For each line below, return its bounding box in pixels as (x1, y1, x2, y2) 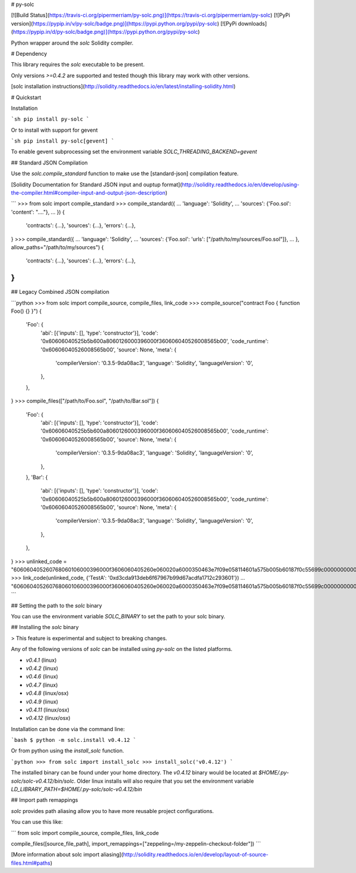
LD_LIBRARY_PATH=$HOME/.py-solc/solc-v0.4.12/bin (11, 786, 142, 793)
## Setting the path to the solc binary (11, 602, 102, 609)
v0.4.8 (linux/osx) (26, 690, 69, 697)
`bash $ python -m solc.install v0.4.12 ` (11, 737, 136, 744)
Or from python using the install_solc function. (11, 747, 125, 754)
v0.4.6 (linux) (26, 673, 59, 680)
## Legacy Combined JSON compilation (11, 288, 110, 296)
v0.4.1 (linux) (26, 656, 57, 664)
